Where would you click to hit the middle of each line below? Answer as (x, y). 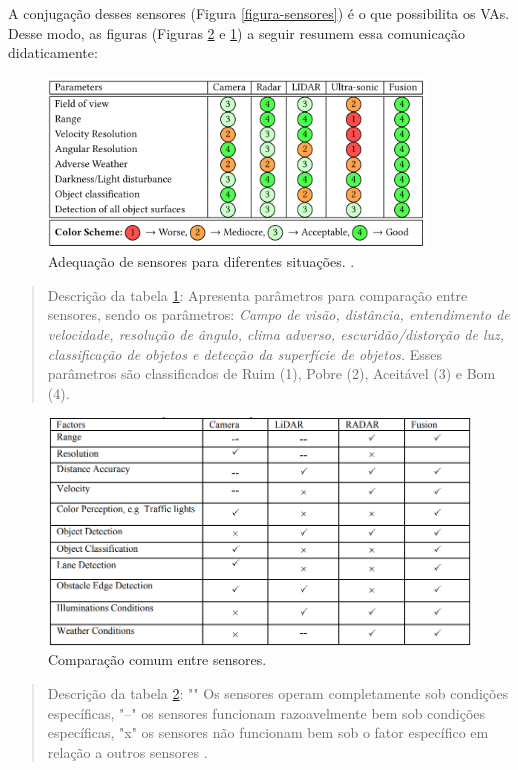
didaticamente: (53, 52)
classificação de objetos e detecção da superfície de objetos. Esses (245, 353)
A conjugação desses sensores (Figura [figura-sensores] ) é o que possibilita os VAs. (259, 13)
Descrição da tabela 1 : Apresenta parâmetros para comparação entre (257, 294)
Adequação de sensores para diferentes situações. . (201, 261)
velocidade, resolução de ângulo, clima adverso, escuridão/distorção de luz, (276, 333)
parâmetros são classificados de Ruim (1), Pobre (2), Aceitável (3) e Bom (271, 373)
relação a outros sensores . (127, 751)
